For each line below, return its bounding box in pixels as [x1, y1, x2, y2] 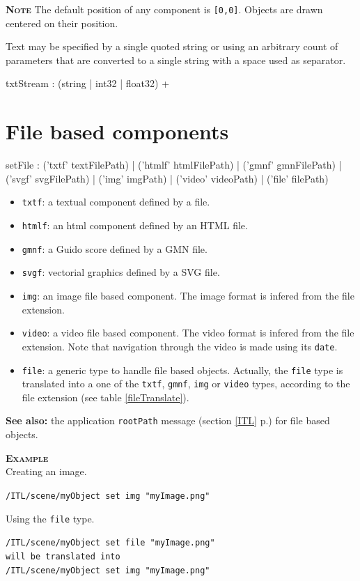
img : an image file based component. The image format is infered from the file [22, 288, 354, 302]
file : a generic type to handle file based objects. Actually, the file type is [22, 362, 343, 377]
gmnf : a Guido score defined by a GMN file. [22, 241, 208, 256]
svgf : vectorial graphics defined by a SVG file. [22, 265, 220, 279]
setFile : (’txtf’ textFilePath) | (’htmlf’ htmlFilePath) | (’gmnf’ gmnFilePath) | [6, 157, 342, 172]
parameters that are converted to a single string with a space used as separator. [6, 52, 346, 67]
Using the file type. [6, 511, 95, 525]
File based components [6, 117, 229, 146]
